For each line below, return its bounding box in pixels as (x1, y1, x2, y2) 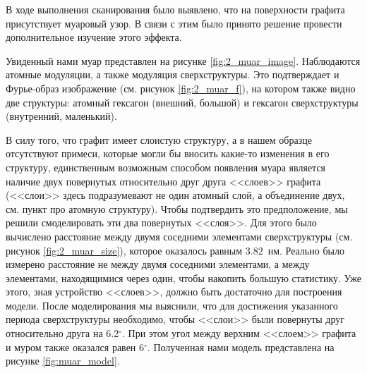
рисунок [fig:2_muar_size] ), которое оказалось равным (6, 243, 243, 257)
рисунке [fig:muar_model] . (6, 353, 120, 368)
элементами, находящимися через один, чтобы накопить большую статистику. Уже (6, 270, 361, 285)
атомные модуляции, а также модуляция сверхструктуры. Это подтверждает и (6, 67, 339, 82)
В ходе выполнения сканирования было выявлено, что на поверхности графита (6, 2, 345, 16)
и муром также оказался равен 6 (6, 339, 145, 354)
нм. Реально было (267, 243, 344, 257)
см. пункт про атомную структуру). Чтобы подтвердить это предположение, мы (6, 201, 348, 216)
